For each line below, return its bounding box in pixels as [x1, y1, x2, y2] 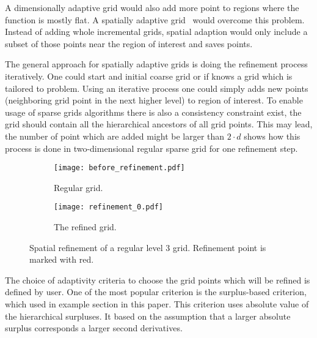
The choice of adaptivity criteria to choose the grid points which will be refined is [5, 273, 310, 286]
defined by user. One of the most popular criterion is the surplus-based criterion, [5, 285, 307, 298]
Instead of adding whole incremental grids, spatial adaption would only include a [5, 25, 308, 38]
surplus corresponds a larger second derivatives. [5, 321, 183, 334]
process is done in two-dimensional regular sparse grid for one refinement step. [5, 141, 298, 154]
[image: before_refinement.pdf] [54, 163, 185, 173]
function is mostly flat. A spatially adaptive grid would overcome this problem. [5, 13, 305, 26]
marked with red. [29, 253, 94, 266]
